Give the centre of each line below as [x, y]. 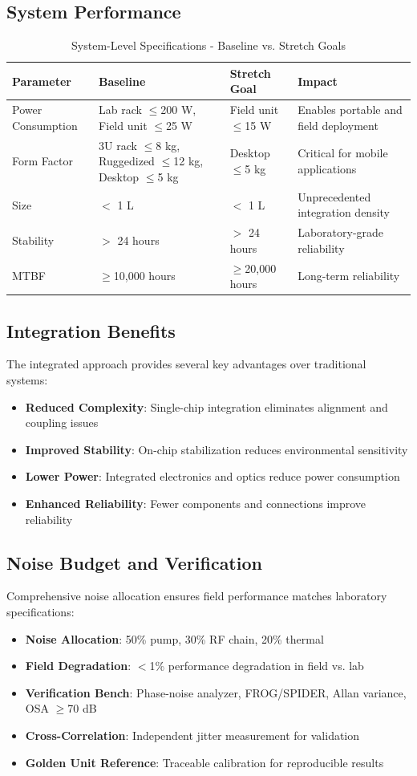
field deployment [338, 125]
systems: [27, 380]
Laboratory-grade [341, 232]
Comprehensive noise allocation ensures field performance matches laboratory [197, 596]
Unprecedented [334, 196]
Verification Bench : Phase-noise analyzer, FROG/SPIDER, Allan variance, [216, 692]
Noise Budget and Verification [134, 562]
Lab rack [120, 110]
